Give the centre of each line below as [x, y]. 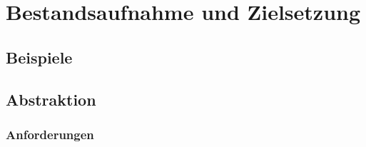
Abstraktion [51, 99]
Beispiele [39, 57]
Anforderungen [50, 134]
